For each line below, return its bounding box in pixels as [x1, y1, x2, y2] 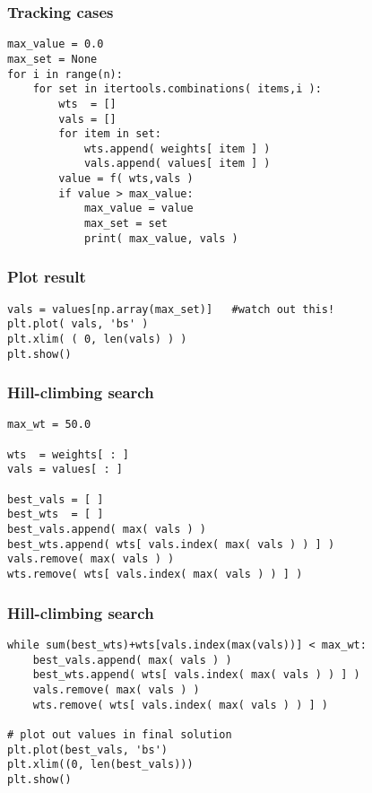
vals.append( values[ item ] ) [83, 157, 271, 170]
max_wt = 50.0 [7, 418, 91, 431]
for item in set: [58, 127, 161, 141]
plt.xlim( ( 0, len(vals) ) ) [7, 332, 187, 345]
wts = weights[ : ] [7, 448, 130, 461]
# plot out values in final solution [7, 728, 232, 741]
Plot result [7, 266, 86, 288]
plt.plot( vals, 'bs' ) [7, 318, 149, 331]
